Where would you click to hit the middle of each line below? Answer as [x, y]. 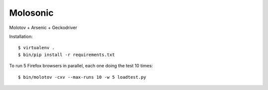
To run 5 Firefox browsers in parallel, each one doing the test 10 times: [81, 66]
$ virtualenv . [36, 48]
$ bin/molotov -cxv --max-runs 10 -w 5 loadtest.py [82, 77]
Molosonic [32, 13]
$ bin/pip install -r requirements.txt [67, 55]
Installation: [21, 36]
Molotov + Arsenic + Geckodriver [43, 28]
